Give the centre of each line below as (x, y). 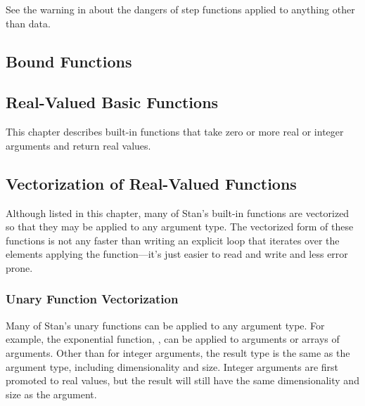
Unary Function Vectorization (92, 299)
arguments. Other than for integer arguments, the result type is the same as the (178, 352)
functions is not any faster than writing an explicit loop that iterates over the (173, 240)
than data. (28, 23)
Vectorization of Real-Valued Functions (151, 183)
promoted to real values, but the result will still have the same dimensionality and (182, 380)
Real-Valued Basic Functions (112, 102)
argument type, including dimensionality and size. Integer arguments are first (172, 366)
